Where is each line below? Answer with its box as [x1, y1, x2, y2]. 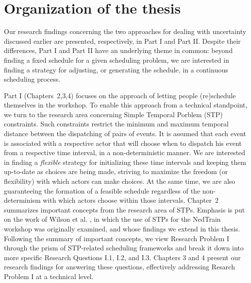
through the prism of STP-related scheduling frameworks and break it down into [4, 243, 244, 253]
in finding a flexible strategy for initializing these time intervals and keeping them [4, 157, 246, 167]
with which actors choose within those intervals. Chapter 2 [43, 195, 218, 205]
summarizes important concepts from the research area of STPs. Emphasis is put [4, 204, 245, 214]
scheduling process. [4, 74, 61, 84]
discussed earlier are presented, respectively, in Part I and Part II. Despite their [4, 35, 241, 46]
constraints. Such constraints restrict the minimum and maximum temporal [4, 119, 229, 129]
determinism [4, 195, 41, 205]
